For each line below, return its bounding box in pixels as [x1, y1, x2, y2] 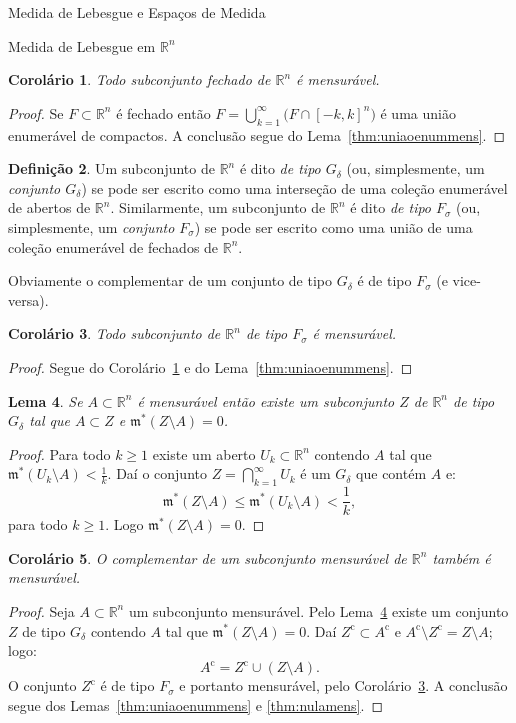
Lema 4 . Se [8, 390, 83, 411]
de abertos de [8, 197, 91, 218]
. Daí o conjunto [107, 463, 207, 484]
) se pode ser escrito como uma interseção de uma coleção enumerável [81, 177, 508, 198]
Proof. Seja [8, 600, 75, 621]
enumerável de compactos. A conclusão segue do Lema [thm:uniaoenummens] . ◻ [8, 124, 506, 145]
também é [432, 547, 491, 568]
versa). [8, 289, 49, 310]
